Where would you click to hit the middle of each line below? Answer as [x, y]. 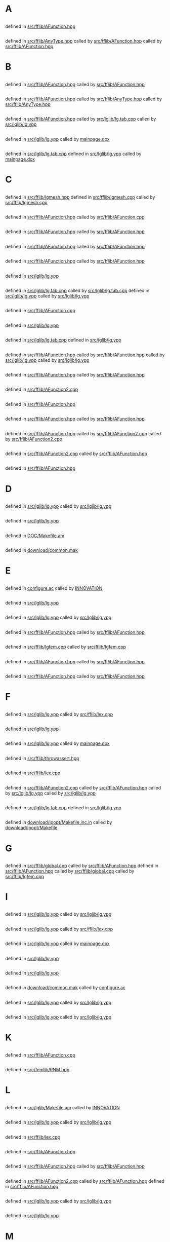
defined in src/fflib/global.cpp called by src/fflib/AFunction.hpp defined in [82, 865]
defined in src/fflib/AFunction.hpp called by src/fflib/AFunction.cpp [75, 217]
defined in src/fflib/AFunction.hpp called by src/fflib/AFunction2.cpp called [83, 433]
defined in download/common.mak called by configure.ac [65, 988]
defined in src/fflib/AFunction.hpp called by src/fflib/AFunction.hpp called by [85, 355]
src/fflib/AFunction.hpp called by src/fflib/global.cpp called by [70, 871]
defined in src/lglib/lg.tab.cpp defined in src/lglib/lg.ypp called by [73, 154]
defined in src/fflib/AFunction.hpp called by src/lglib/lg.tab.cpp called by [81, 119]
